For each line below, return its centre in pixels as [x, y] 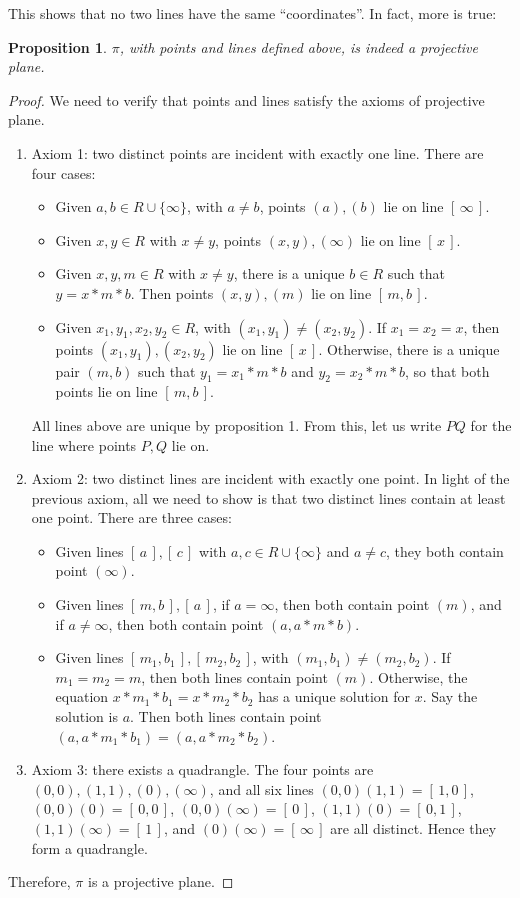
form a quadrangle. [89, 847]
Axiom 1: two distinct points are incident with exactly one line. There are [257, 152]
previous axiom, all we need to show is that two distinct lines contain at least [268, 497]
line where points [84, 444]
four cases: [63, 172]
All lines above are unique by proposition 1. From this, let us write [236, 424]
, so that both [447, 370]
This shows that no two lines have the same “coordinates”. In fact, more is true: [252, 13]
